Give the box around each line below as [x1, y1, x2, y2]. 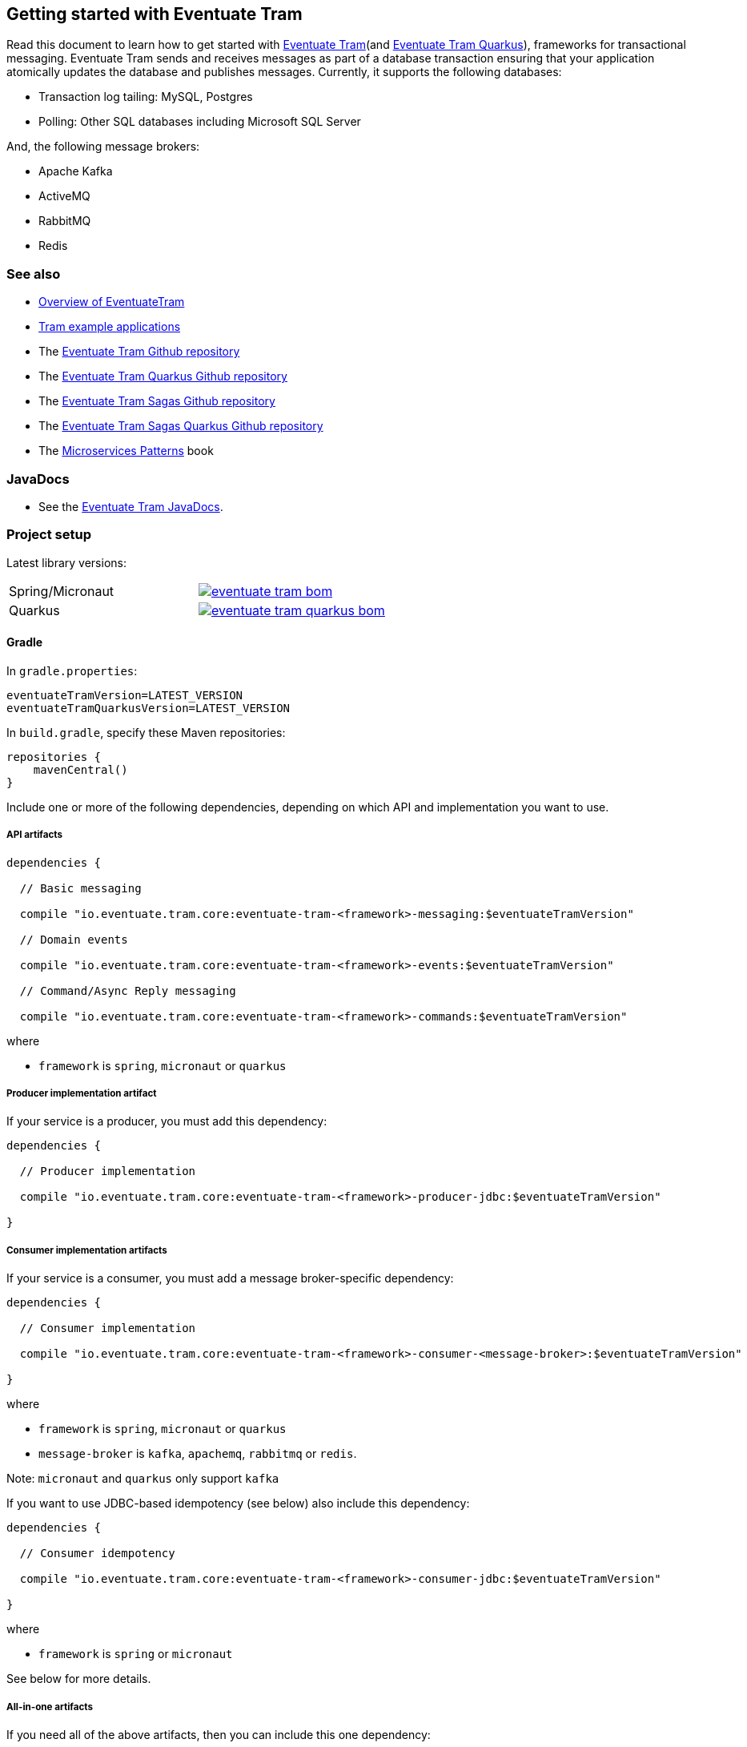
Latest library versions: [6, 555, 127, 570]
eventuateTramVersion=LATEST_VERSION [6, 688, 243, 702]
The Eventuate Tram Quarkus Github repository [38, 369, 287, 384]
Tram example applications [38, 320, 181, 334]
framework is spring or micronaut [38, 1647, 233, 1661]
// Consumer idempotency [19, 1547, 175, 1560]
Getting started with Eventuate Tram [6, 4, 303, 24]
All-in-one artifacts [6, 1701, 93, 1713]
